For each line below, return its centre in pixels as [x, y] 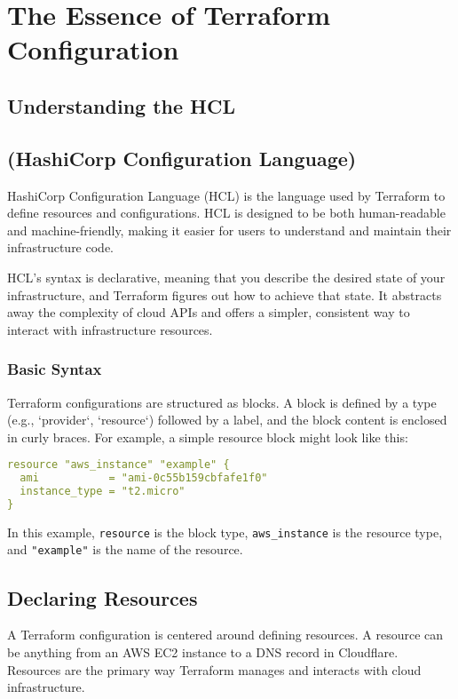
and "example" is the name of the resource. [125, 549]
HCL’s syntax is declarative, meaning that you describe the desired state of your [226, 277]
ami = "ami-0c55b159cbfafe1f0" [144, 478]
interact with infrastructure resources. [110, 329]
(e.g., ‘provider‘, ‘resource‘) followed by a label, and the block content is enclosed [227, 420]
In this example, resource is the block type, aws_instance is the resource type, [225, 532]
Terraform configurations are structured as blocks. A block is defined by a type [222, 402]
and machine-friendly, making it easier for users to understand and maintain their [229, 230]
